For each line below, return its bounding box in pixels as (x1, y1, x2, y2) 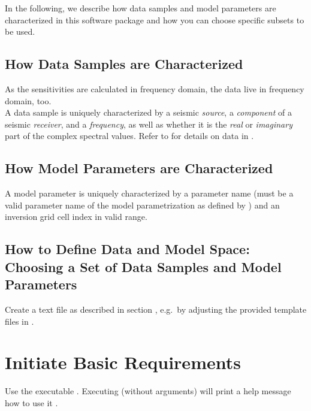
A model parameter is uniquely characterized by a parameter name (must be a (5, 187, 294, 200)
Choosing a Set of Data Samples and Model (5, 257, 282, 276)
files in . (5, 315, 34, 327)
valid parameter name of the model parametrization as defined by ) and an (5, 198, 280, 211)
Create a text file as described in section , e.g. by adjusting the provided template (5, 303, 307, 315)
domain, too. (5, 94, 52, 107)
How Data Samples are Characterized (5, 55, 243, 73)
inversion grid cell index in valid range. (5, 210, 147, 223)
